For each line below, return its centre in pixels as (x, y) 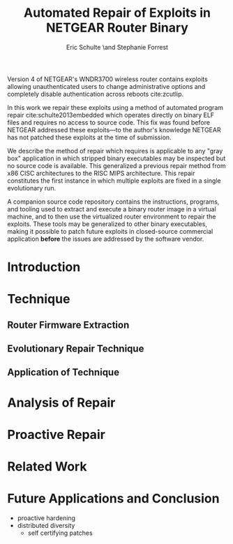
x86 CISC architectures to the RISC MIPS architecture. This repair (101, 173)
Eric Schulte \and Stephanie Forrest (117, 47)
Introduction (44, 267)
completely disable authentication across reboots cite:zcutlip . (96, 94)
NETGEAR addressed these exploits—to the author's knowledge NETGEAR (114, 130)
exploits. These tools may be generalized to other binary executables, (107, 224)
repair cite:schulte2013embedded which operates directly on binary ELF (111, 115)
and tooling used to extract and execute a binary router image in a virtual (112, 209)
